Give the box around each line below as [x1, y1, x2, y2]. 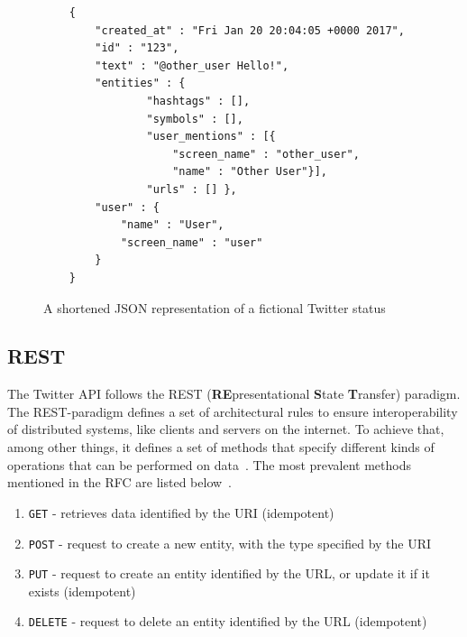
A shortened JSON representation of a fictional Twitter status [43, 298, 386, 317]
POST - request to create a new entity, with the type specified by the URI [28, 533, 432, 552]
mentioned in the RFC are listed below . [7, 473, 233, 492]
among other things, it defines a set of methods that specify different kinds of [7, 438, 435, 457]
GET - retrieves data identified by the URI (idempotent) [28, 503, 334, 522]
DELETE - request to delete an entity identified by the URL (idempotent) [28, 612, 427, 631]
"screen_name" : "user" [120, 235, 263, 249]
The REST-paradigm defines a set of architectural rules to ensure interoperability [7, 402, 458, 420]
